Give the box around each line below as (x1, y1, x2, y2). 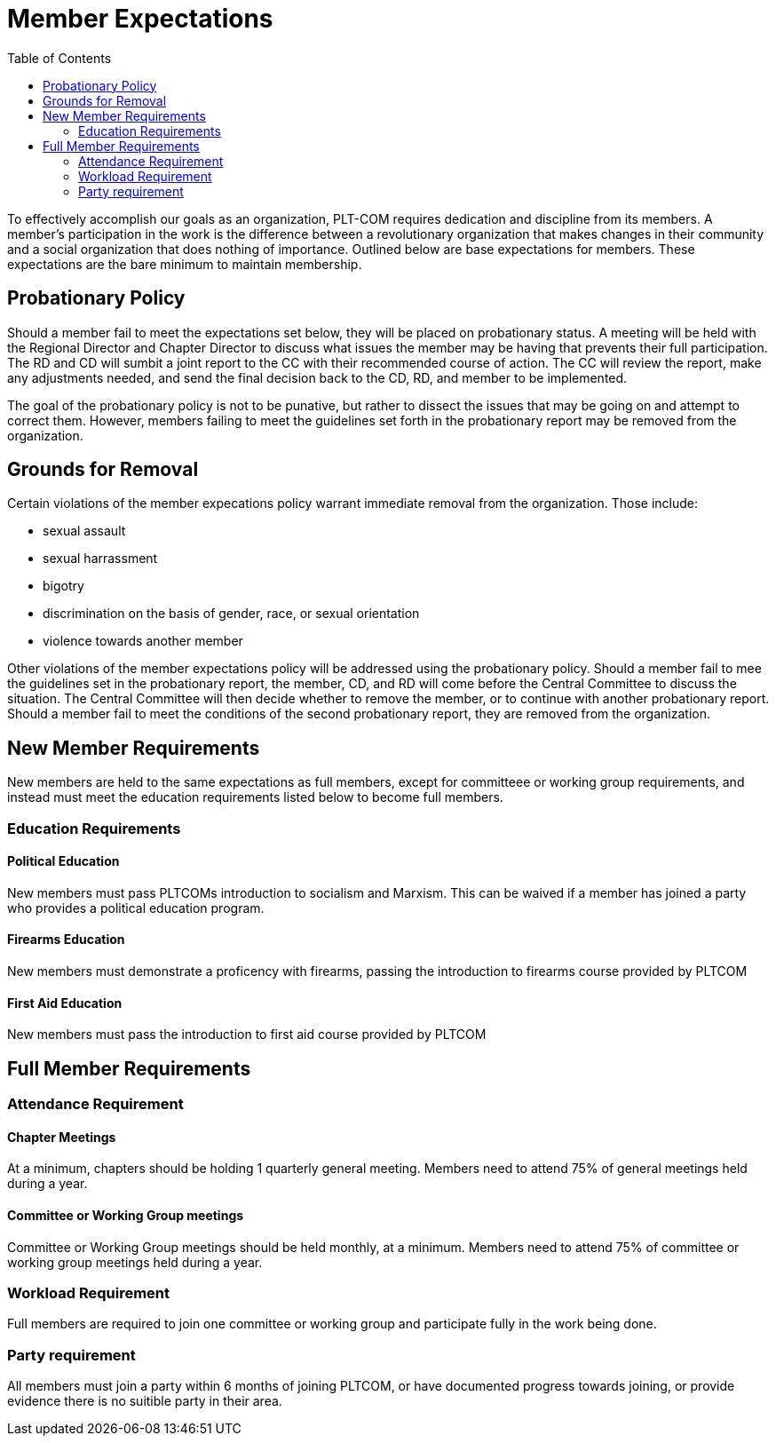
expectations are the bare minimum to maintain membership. (7, 256, 362, 272)
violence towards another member (43, 633, 243, 649)
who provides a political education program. (7, 900, 265, 916)
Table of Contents (7, 50, 112, 66)
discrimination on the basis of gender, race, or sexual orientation (43, 606, 420, 622)
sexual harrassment (43, 551, 158, 567)
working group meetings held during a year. (7, 1254, 263, 1270)
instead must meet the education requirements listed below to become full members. (7, 789, 503, 805)
